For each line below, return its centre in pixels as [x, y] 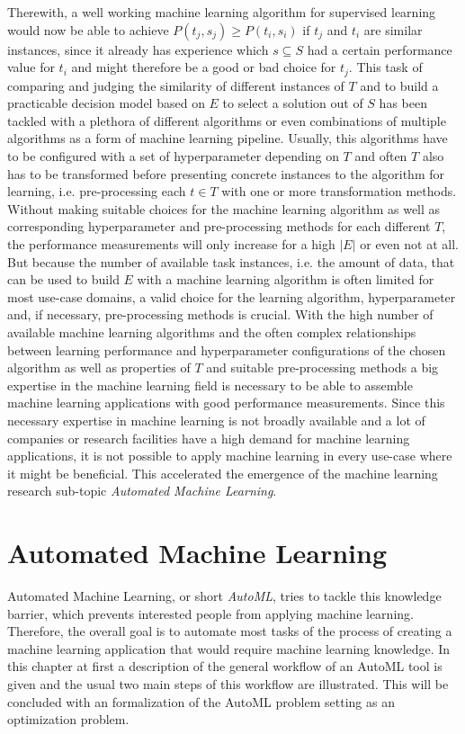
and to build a [399, 85]
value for [31, 67]
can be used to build [63, 279]
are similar [393, 29]
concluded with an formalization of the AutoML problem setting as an [201, 701]
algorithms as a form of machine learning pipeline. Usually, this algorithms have [228, 138]
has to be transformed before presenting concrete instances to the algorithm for [226, 173]
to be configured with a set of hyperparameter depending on [173, 156]
